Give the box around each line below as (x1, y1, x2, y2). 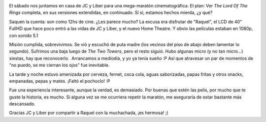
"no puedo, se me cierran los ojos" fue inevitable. (9, 62, 110, 68)
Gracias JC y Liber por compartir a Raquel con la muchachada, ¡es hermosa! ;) (9, 110, 168, 116)
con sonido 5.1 (9, 32, 38, 38)
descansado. (9, 101, 35, 107)
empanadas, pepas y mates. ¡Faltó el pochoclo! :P (9, 78, 110, 84)
